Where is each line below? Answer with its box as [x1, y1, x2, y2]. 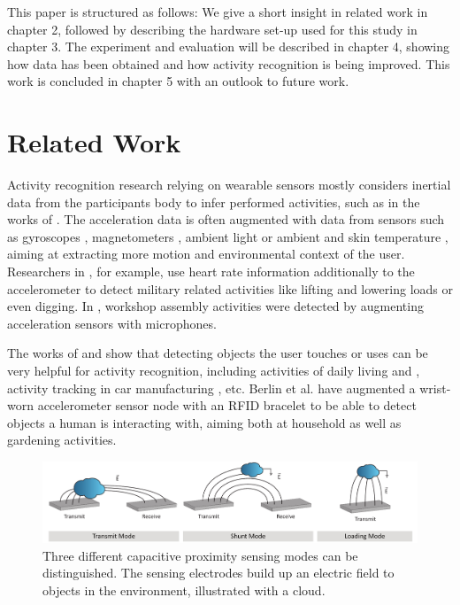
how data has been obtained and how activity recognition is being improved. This [7, 54, 450, 73]
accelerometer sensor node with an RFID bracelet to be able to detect [37, 396, 417, 415]
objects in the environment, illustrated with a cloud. [42, 580, 326, 599]
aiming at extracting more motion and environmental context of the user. [7, 244, 405, 263]
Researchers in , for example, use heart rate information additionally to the [7, 262, 415, 281]
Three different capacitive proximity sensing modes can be [42, 546, 358, 564]
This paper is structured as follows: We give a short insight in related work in [7, 3, 428, 20]
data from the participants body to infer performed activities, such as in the [7, 192, 420, 211]
